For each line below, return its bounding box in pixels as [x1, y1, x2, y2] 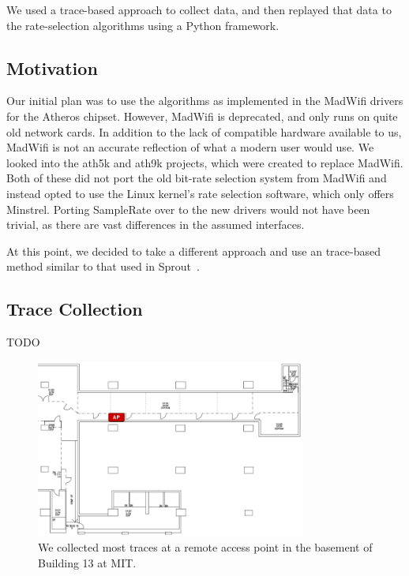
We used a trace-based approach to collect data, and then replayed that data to [6, 2, 392, 17]
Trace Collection [6, 297, 143, 321]
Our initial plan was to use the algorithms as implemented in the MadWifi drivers [6, 92, 403, 109]
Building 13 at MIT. [38, 554, 137, 570]
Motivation [6, 55, 98, 80]
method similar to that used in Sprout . [6, 258, 200, 275]
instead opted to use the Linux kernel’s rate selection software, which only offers [6, 185, 394, 201]
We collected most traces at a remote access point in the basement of [38, 539, 373, 555]
